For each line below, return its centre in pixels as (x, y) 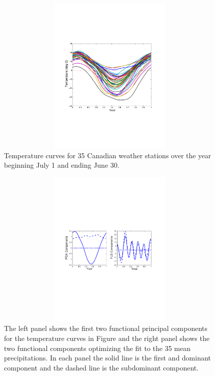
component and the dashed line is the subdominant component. (101, 367)
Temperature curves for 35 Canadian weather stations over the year (107, 155)
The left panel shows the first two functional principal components (106, 328)
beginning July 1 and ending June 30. (62, 165)
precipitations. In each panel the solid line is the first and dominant (107, 358)
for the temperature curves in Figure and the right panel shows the (107, 338)
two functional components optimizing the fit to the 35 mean (97, 348)
